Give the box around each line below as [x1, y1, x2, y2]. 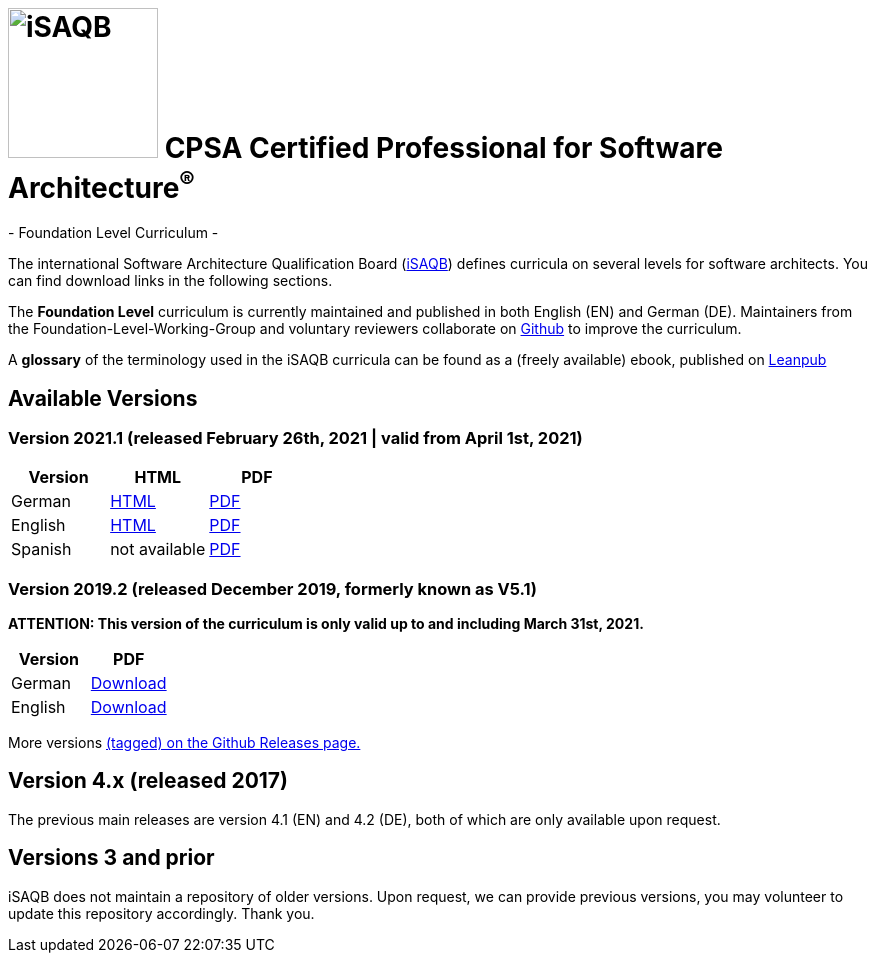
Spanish [11, 539, 72, 560]
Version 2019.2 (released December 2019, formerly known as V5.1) [8, 578, 537, 599]
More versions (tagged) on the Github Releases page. [8, 734, 361, 752]
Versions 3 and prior [8, 845, 215, 871]
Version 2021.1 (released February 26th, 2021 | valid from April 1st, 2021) [8, 427, 583, 448]
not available [110, 539, 206, 560]
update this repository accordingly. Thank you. [8, 904, 315, 922]
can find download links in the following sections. [8, 272, 333, 290]
